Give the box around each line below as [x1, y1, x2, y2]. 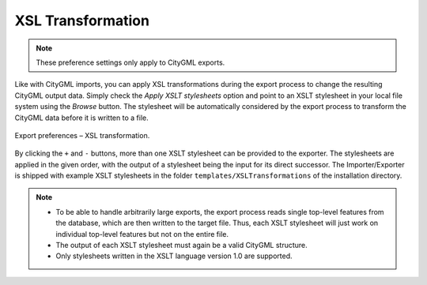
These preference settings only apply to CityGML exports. [36, 58, 225, 67]
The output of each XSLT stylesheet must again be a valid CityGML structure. [55, 241, 308, 250]
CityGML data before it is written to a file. [14, 113, 149, 122]
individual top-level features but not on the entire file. [55, 229, 229, 238]
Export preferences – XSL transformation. [14, 130, 150, 140]
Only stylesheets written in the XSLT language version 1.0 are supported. [55, 251, 293, 261]
